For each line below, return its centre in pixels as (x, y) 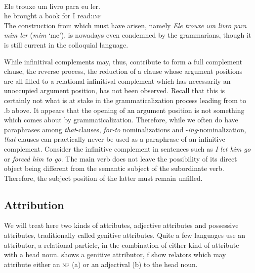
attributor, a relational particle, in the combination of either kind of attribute (122, 245)
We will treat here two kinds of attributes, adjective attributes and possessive (121, 225)
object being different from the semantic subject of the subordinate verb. (114, 168)
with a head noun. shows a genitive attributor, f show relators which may (115, 254)
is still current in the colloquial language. (66, 44)
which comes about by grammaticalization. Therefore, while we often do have (121, 120)
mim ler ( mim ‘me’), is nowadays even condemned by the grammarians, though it (128, 35)
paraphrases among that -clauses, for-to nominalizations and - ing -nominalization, (125, 129)
